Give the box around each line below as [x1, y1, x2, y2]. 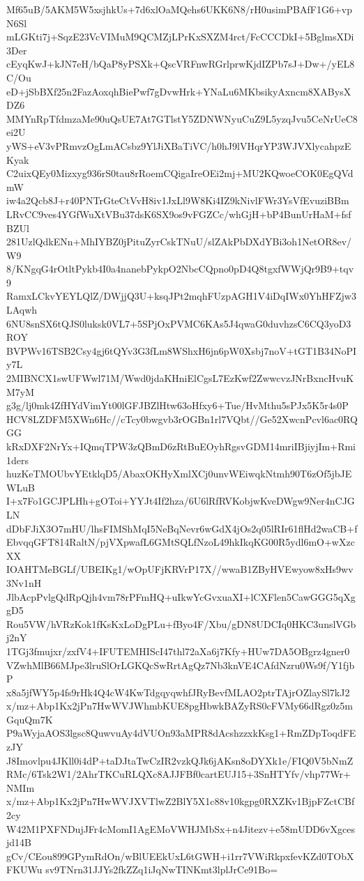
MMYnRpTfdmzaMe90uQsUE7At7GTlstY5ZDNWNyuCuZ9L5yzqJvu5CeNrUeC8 [6, 111, 358, 125]
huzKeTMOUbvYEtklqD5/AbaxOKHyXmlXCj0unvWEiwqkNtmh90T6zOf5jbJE [6, 466, 352, 481]
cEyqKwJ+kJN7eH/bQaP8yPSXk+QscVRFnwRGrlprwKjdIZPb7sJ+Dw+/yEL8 [6, 56, 355, 71]
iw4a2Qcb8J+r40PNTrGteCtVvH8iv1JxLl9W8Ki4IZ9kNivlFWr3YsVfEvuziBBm [6, 193, 349, 208]
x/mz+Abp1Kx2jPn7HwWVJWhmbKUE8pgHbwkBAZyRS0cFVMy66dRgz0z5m [6, 698, 353, 713]
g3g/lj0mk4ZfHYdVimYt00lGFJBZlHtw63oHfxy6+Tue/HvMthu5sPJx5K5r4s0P [6, 398, 349, 413]
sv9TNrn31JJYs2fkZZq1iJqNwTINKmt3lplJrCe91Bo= [45, 862, 278, 877]
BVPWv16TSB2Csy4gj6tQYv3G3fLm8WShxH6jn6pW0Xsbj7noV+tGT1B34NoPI [6, 343, 357, 358]
